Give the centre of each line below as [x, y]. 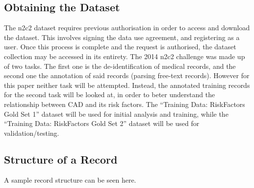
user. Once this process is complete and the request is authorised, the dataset [120, 47]
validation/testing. [32, 133]
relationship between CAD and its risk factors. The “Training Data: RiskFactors [125, 104]
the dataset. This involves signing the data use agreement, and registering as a [122, 37]
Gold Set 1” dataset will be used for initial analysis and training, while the [116, 114]
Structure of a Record [61, 159]
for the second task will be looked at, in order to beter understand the [110, 94]
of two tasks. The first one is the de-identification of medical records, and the [120, 66]
